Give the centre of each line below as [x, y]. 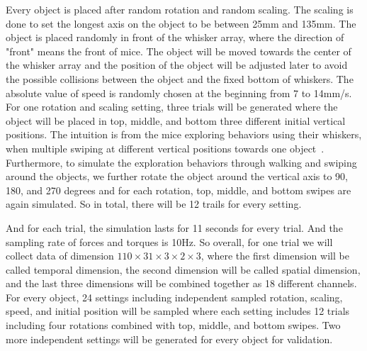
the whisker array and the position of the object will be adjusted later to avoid [177, 65]
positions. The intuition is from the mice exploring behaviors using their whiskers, [184, 134]
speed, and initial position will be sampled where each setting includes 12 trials [178, 311]
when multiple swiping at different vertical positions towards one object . [165, 148]
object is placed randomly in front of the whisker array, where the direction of [175, 37]
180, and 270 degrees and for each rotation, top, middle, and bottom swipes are [179, 190]
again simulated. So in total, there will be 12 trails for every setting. [154, 204]
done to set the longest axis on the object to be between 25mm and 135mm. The [181, 23]
